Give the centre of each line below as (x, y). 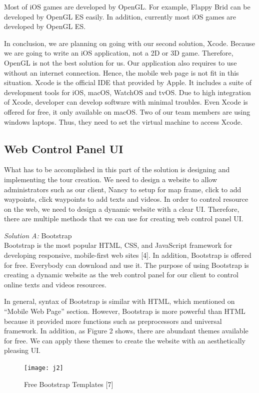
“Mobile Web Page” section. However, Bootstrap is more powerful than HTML (125, 311)
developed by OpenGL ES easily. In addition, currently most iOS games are (120, 16)
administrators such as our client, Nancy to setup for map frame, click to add (123, 189)
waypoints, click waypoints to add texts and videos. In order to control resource (126, 199)
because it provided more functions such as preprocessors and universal (113, 321)
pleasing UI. (22, 350)
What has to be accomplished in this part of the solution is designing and (117, 169)
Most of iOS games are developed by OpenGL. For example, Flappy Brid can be (127, 7)
